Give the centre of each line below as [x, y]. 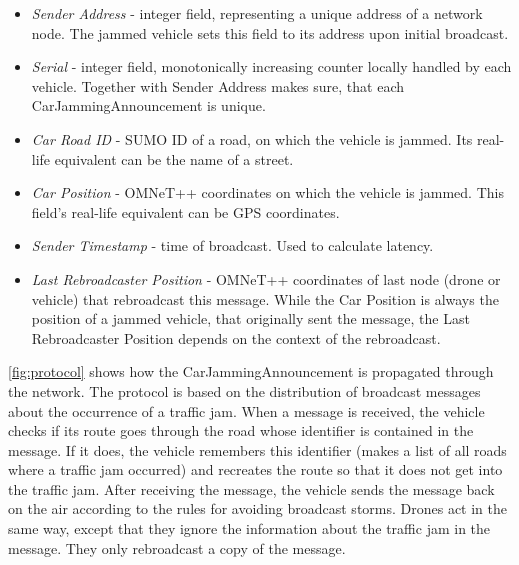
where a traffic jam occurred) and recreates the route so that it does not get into [255, 469]
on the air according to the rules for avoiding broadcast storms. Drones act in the [258, 508]
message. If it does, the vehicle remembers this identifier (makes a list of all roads [257, 449]
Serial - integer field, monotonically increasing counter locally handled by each [271, 66]
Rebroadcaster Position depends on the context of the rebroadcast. [236, 337]
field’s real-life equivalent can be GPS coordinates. [185, 211]
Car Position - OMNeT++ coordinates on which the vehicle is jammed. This [267, 192]
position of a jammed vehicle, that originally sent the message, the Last [250, 318]
